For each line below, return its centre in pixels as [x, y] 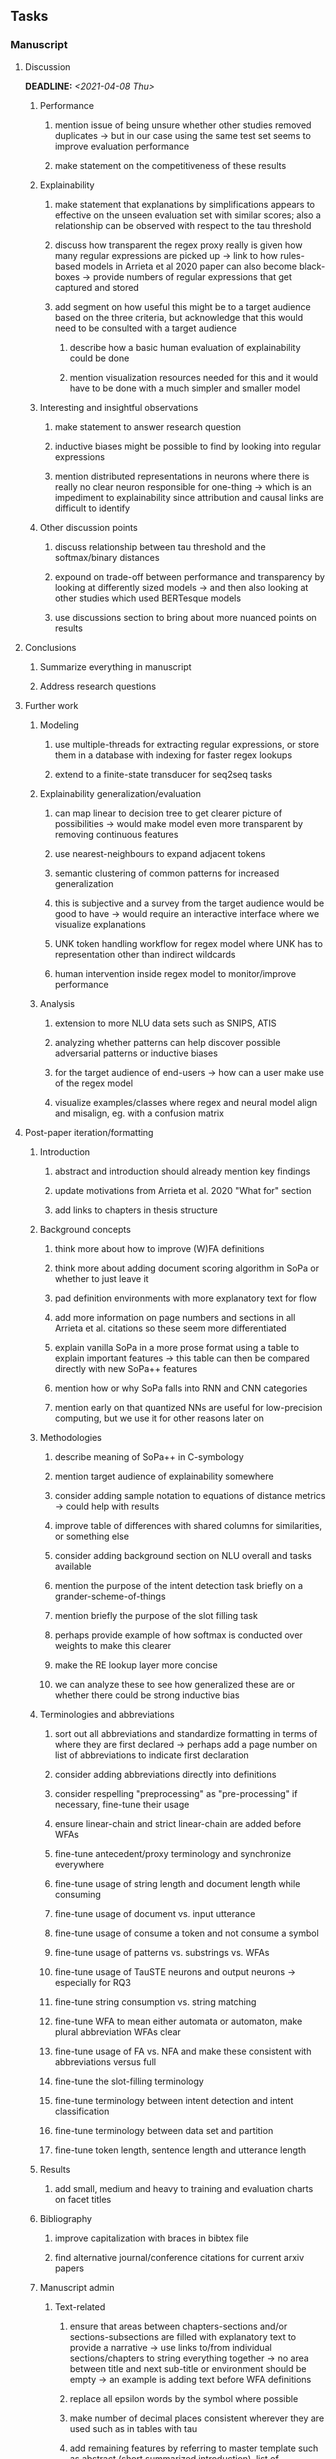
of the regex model [93, 1083]
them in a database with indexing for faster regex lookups [173, 755]
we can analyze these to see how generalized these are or [175, 1684]
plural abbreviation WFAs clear [118, 2031]
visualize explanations [100, 924]
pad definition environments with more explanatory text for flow [185, 1298]
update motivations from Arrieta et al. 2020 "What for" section [183, 1190]
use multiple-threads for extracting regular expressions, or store [187, 744]
